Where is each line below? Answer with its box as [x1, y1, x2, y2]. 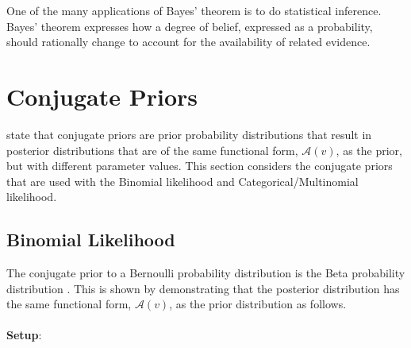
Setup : [6, 327, 42, 343]
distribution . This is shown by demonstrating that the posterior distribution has [6, 280, 400, 296]
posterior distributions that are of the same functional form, [6, 141, 298, 158]
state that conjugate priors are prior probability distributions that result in [6, 126, 372, 142]
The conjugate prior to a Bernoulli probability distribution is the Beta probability [6, 265, 405, 281]
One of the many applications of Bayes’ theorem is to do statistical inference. [6, 2, 382, 18]
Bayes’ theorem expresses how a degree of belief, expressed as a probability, [6, 17, 373, 34]
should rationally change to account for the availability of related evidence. [6, 33, 371, 50]
